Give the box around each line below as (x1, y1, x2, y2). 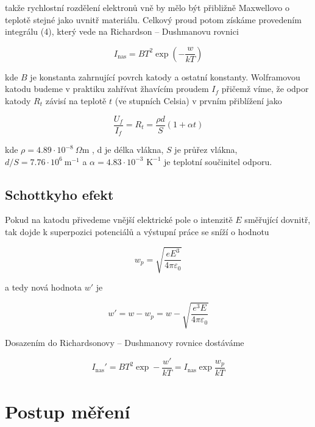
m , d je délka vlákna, (82, 143, 164, 156)
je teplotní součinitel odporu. (164, 155, 272, 168)
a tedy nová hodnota (5, 281, 82, 294)
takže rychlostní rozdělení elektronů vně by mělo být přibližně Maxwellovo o (5, 1, 289, 13)
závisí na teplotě (45, 94, 107, 107)
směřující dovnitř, (244, 213, 311, 226)
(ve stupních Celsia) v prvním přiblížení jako (115, 94, 282, 107)
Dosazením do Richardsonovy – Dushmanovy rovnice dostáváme (5, 336, 244, 349)
